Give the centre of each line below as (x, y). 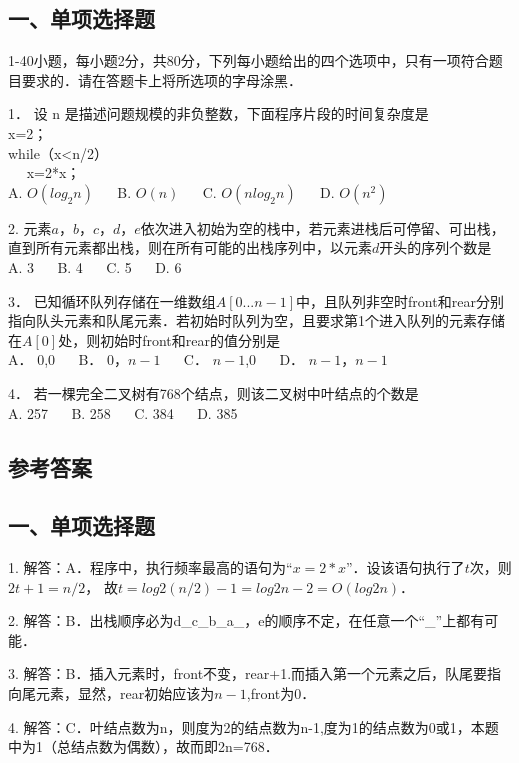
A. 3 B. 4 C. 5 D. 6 (95, 266)
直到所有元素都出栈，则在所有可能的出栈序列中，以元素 (190, 247)
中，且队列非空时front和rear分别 (400, 300)
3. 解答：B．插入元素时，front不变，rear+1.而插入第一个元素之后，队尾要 (248, 673)
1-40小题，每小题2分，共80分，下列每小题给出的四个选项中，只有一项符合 (248, 60)
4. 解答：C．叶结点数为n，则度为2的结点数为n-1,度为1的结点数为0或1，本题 (253, 726)
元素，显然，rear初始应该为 (125, 693)
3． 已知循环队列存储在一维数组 (112, 300)
